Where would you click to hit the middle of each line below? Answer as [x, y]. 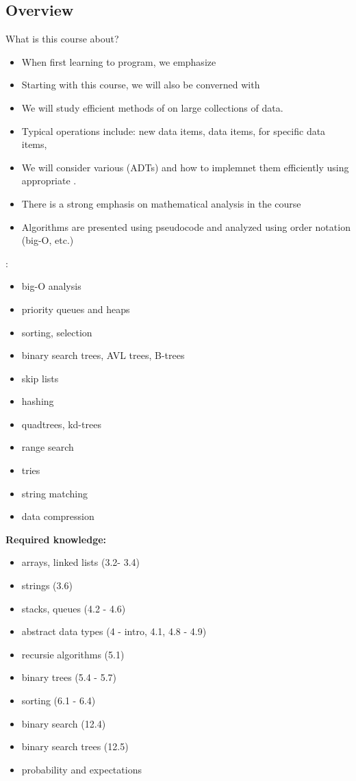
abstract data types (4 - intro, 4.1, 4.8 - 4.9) [114, 631]
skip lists [40, 378]
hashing [38, 401]
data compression [58, 516]
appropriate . [49, 181]
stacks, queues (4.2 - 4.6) [74, 608]
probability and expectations [81, 769]
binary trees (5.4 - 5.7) [69, 677]
